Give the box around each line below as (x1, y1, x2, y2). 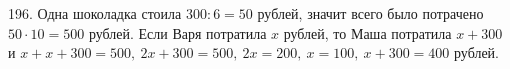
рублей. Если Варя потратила (88, 22, 267, 43)
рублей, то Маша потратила (283, 22, 452, 43)
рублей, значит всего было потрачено (257, 3, 484, 23)
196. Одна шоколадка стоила (8, 3, 182, 23)
